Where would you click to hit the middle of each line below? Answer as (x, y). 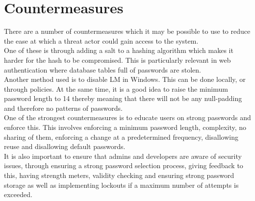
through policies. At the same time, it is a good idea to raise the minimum (116, 88)
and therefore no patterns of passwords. (63, 108)
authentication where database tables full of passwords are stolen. (102, 69)
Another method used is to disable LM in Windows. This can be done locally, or (125, 79)
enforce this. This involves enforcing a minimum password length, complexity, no (125, 127)
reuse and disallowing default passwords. (65, 146)
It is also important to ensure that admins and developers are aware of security (123, 156)
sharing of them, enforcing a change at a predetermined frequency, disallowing (121, 137)
